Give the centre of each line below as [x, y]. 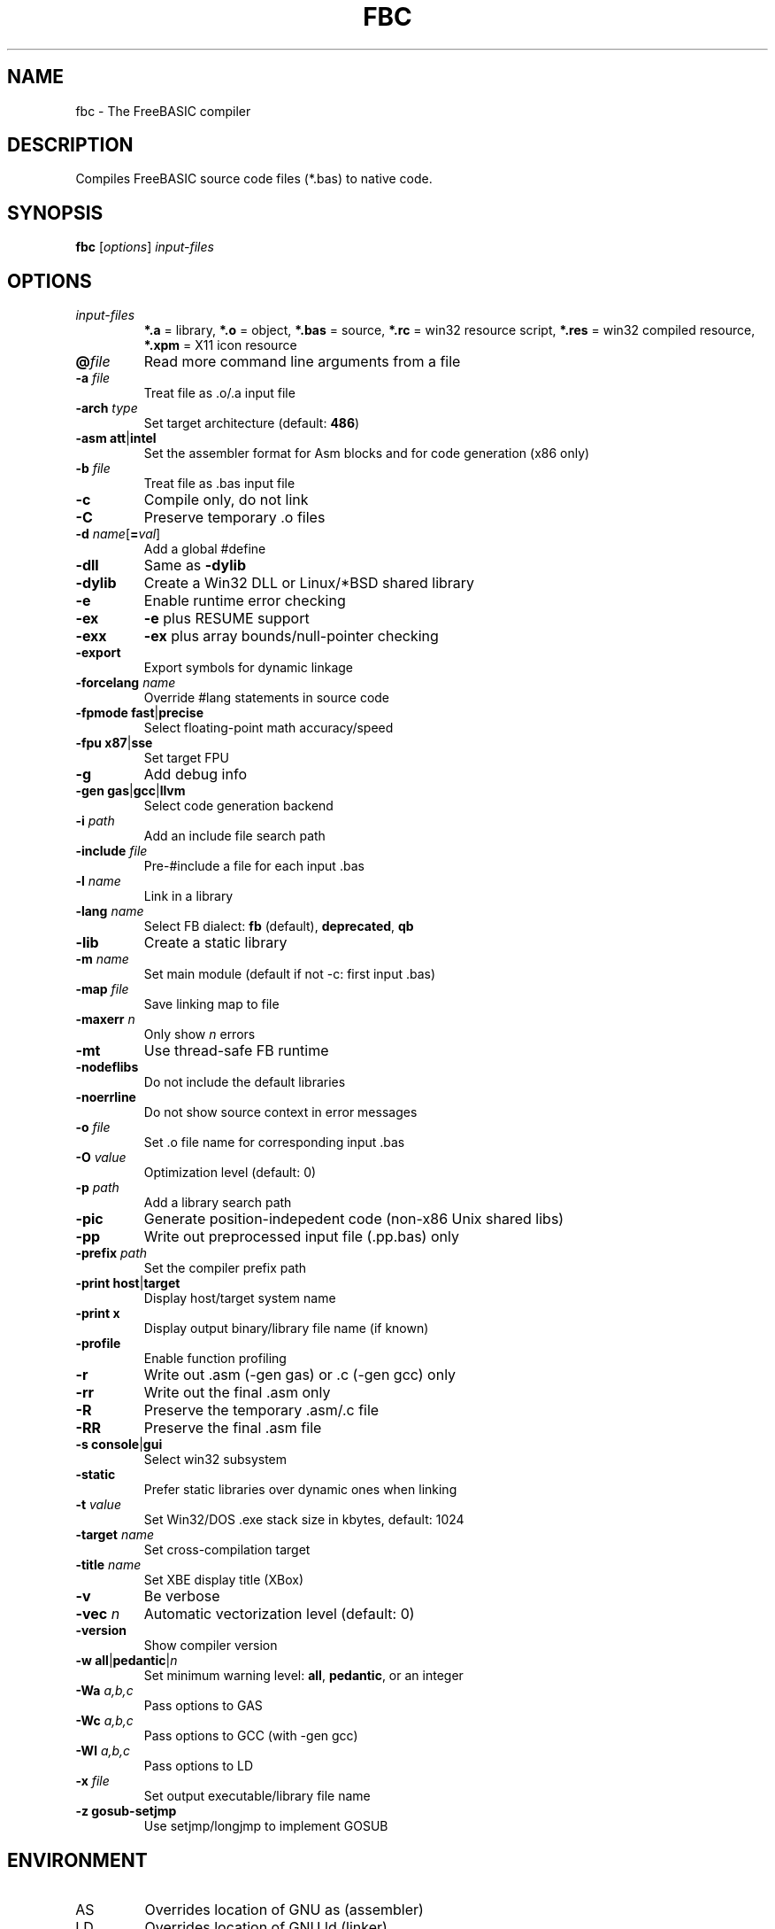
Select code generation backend [238, 806]
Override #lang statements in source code [267, 698]
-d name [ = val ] [118, 534]
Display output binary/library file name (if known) [286, 1329]
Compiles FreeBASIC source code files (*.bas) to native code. [254, 179]
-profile [98, 1344]
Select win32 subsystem [215, 1460]
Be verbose [182, 1596]
